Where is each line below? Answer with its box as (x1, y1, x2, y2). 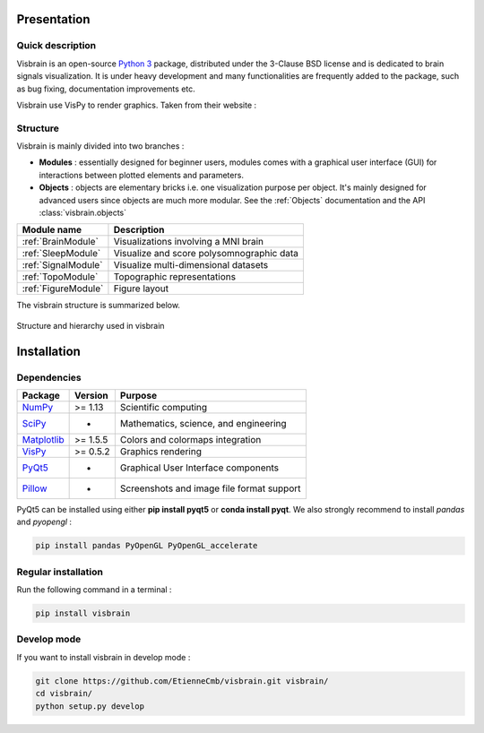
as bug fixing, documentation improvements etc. (16, 83, 196, 94)
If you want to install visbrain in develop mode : (16, 651, 191, 662)
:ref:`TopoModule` (22, 271, 99, 283)
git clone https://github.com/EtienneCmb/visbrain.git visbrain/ (35, 676, 329, 686)
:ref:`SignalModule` (22, 259, 103, 272)
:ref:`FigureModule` (22, 282, 104, 295)
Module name (22, 224, 82, 237)
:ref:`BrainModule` (22, 236, 99, 248)
